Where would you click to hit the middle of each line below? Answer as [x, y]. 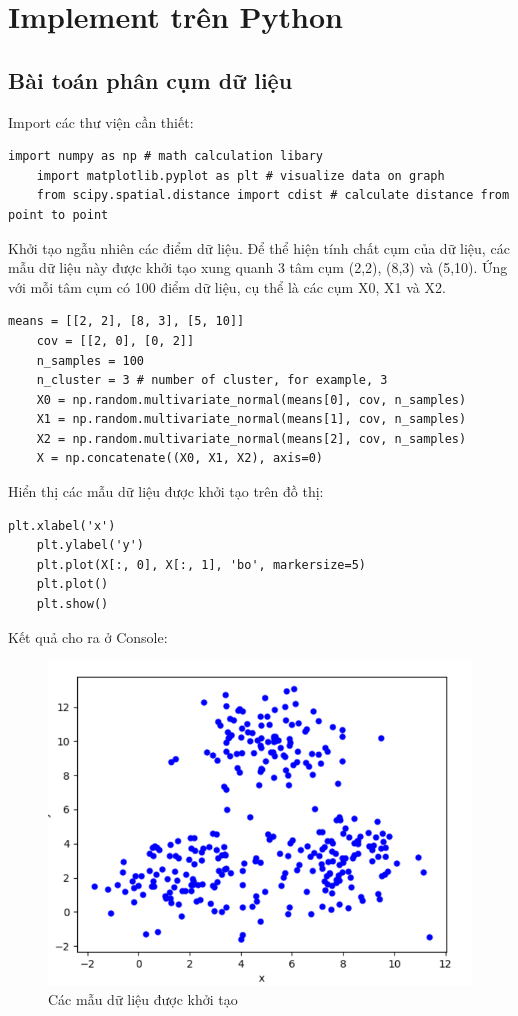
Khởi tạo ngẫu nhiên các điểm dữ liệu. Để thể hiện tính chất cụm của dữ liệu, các [259, 247]
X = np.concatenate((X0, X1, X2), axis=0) [179, 458]
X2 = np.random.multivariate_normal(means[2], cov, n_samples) [251, 438]
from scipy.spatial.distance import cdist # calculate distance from [273, 195]
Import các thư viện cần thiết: [101, 121]
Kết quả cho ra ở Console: [88, 636]
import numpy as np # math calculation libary [165, 156]
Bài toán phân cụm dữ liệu [150, 79]
